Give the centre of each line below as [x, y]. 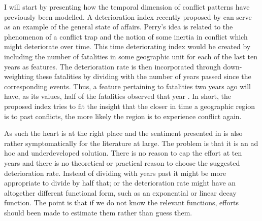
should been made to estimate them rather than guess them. [98, 212]
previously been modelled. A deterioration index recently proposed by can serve [128, 16]
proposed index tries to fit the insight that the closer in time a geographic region [130, 106]
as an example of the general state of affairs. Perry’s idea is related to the [119, 27]
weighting [19, 76]
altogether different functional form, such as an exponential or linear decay [120, 192]
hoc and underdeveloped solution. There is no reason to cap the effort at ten [123, 153]
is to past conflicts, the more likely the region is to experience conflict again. [123, 116]
